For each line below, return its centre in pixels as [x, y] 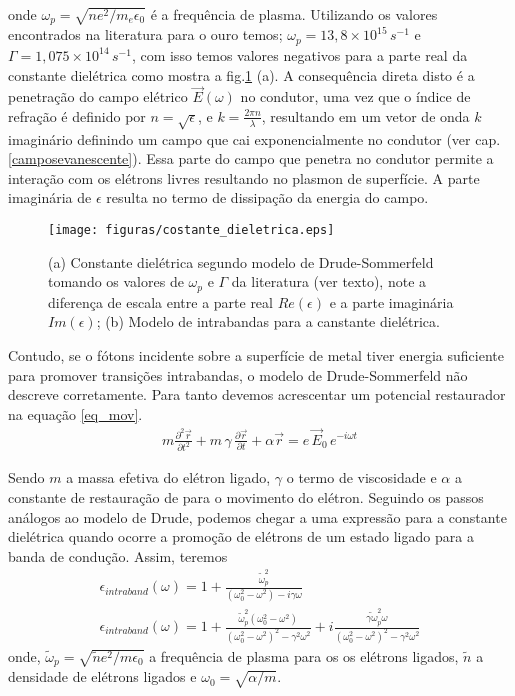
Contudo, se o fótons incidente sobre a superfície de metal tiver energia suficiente [256, 354]
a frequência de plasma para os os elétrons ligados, [304, 655]
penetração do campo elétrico [98, 96]
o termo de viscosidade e [361, 477]
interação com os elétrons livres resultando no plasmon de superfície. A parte [244, 177]
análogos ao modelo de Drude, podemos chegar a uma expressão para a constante [257, 516]
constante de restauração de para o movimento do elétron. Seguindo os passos [246, 497]
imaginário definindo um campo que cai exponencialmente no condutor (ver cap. [254, 138]
